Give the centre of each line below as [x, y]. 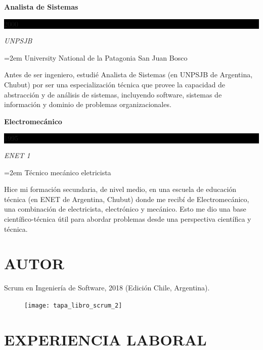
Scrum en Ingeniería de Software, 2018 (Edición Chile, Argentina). [107, 288]
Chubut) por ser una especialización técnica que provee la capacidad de [115, 84]
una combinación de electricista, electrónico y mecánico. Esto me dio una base [125, 209]
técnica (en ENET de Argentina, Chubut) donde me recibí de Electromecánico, [127, 199]
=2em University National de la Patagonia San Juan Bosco [96, 57]
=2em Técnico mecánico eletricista [58, 172]
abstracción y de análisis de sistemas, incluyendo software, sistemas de [113, 94]
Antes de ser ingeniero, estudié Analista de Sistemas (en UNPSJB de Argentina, [128, 74]
